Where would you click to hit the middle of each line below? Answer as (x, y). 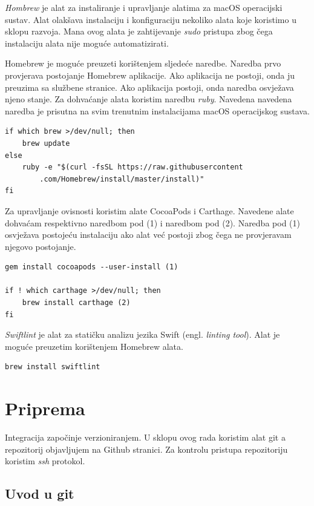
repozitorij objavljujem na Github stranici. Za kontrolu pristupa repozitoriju (146, 449)
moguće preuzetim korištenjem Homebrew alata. (94, 346)
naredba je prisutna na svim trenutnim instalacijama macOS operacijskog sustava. (157, 110)
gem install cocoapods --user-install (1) (92, 267)
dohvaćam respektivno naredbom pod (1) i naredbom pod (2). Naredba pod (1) (152, 222)
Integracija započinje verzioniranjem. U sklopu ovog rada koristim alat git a (145, 437)
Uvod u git (40, 494)
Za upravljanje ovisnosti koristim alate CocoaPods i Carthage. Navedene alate (149, 210)
